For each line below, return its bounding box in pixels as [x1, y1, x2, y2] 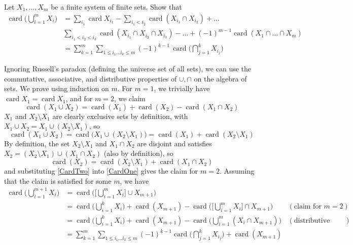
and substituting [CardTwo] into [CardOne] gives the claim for [4, 166, 198, 176]
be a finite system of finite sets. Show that [51, 2, 182, 12]
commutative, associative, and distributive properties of [4, 73, 177, 84]
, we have [120, 175, 149, 186]
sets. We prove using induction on [4, 83, 109, 94]
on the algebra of [194, 73, 247, 84]
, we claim [114, 93, 146, 104]
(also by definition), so [103, 148, 173, 158]
